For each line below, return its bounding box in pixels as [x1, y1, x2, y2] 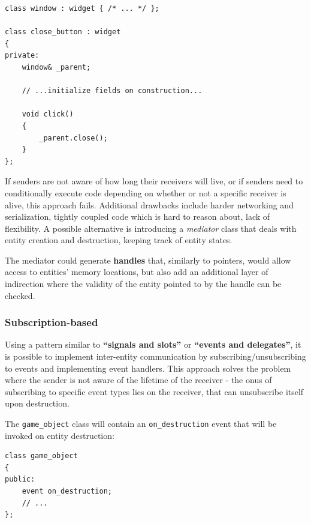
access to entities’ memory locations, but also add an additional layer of [5, 265, 268, 278]
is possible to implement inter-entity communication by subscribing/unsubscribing [5, 350, 306, 363]
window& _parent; [22, 62, 91, 71]
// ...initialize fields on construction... [22, 86, 203, 95]
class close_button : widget [5, 28, 121, 37]
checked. [5, 289, 35, 301]
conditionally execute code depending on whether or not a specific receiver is [5, 186, 286, 199]
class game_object [5, 452, 78, 461]
